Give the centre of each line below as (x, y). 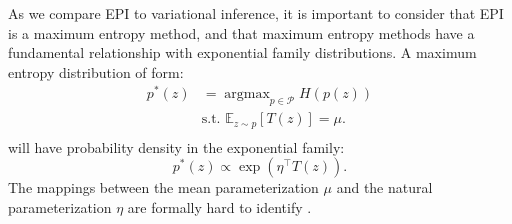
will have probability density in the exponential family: (176, 146)
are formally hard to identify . (219, 206)
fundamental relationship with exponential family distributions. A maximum (242, 52)
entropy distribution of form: (96, 71)
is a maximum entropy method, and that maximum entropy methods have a (241, 32)
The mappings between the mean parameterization (163, 187)
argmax (247, 94)
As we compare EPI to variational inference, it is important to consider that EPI (256, 13)
